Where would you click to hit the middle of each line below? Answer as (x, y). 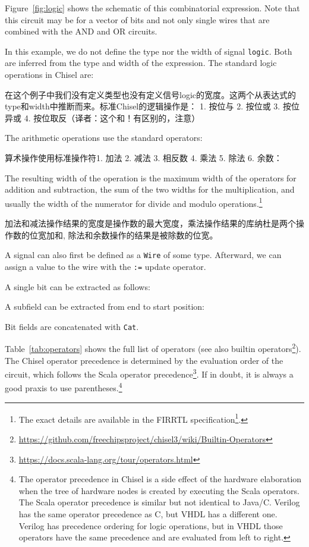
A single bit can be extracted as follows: (78, 286)
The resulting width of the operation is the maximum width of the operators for (151, 177)
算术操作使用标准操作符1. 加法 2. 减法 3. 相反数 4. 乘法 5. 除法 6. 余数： (144, 158)
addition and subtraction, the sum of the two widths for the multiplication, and (150, 189)
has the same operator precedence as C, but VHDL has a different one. (148, 513)
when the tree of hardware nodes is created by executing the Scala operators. (159, 490)
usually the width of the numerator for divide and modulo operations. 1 (134, 202)
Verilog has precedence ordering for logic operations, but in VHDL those (151, 525)
